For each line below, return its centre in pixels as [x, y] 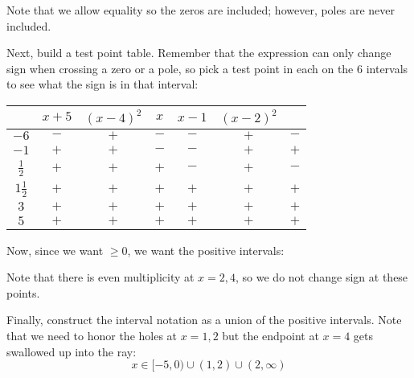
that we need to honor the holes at [92, 335]
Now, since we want [55, 250]
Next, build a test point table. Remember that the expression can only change [199, 53]
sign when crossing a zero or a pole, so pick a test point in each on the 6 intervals [207, 68]
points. [23, 292]
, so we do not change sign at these [322, 277]
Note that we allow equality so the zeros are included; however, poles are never [201, 10]
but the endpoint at [271, 335]
